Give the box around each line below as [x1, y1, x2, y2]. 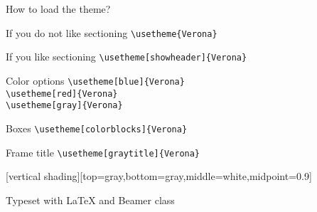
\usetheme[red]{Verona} [6, 88, 118, 99]
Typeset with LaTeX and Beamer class [6, 192, 175, 207]
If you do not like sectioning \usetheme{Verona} [6, 25, 217, 40]
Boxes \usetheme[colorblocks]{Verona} [6, 120, 188, 135]
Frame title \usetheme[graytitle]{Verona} [6, 144, 200, 159]
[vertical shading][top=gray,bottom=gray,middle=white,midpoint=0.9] [6, 169, 312, 184]
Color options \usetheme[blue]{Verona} [6, 73, 185, 88]
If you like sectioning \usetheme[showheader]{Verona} [6, 49, 247, 64]
